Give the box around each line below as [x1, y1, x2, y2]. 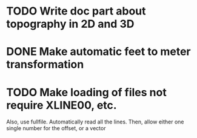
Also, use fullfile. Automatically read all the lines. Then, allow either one [6, 118, 184, 125]
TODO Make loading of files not [6, 85, 167, 99]
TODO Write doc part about [6, 4, 147, 18]
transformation [6, 57, 84, 71]
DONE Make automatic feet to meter [6, 45, 191, 59]
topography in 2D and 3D [6, 17, 135, 31]
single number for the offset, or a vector [6, 125, 106, 132]
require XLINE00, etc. [6, 98, 117, 112]
